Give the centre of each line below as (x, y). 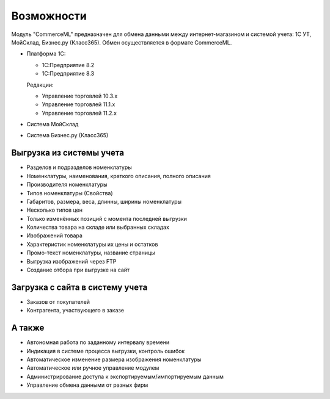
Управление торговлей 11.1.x (79, 104)
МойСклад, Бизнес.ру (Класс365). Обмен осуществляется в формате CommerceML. (122, 42)
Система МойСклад (53, 124)
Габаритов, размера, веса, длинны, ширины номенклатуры (104, 201)
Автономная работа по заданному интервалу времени (98, 342)
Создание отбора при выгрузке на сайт (78, 270)
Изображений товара (54, 235)
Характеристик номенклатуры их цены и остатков (92, 244)
